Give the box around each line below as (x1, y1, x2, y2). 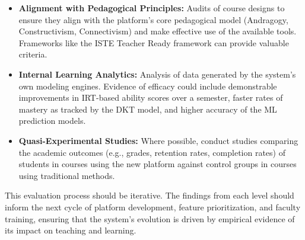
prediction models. (18, 114, 86, 127)
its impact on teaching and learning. (5, 224, 136, 236)
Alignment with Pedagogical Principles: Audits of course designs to (18, 2, 285, 14)
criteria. (18, 48, 47, 60)
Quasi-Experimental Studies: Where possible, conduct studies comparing (18, 134, 298, 146)
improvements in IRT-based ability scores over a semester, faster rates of (18, 91, 283, 104)
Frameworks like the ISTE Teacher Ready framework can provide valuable (18, 36, 289, 49)
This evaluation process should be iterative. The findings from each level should (5, 189, 294, 201)
